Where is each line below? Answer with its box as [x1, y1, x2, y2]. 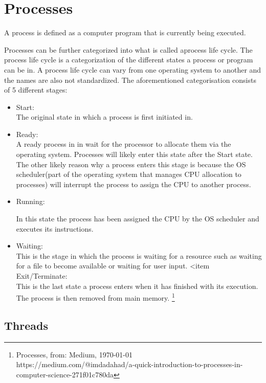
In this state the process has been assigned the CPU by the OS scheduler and [16, 213, 259, 224]
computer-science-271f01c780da [16, 369, 114, 379]
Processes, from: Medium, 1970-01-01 [16, 349, 133, 359]
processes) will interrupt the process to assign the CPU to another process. [16, 178, 251, 189]
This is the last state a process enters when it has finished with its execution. [16, 280, 258, 291]
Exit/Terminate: [16, 271, 68, 281]
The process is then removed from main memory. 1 [16, 291, 175, 303]
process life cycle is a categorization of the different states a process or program [4, 54, 253, 65]
